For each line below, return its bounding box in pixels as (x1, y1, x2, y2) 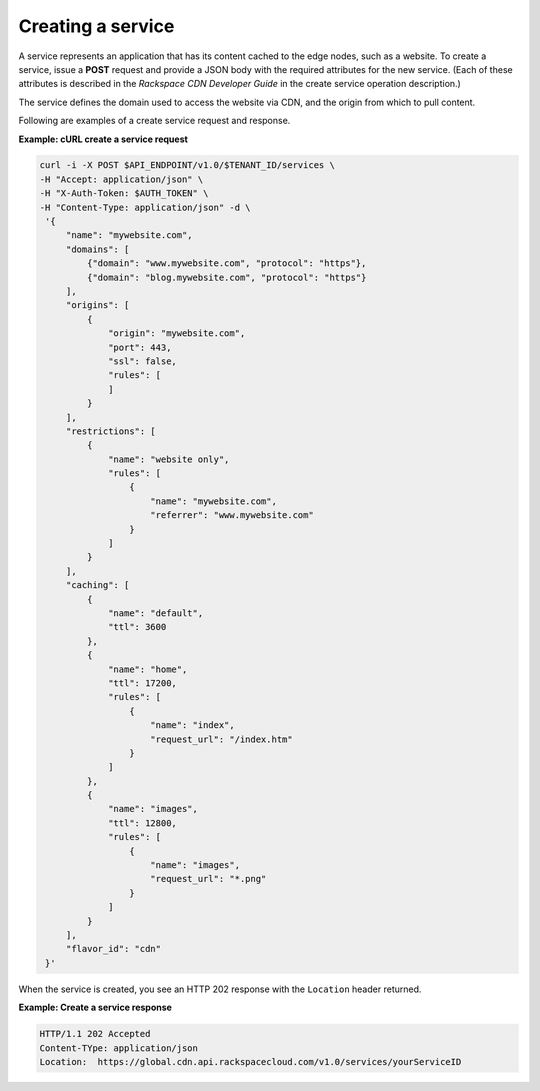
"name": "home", (108, 663, 188, 675)
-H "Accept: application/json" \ (39, 173, 204, 185)
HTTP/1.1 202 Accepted (39, 1028, 151, 1040)
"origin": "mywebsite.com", (108, 328, 246, 339)
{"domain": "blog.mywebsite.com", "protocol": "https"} (86, 271, 367, 283)
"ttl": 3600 (108, 621, 167, 633)
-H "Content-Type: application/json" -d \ (39, 201, 251, 213)
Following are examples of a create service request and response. (18, 115, 291, 127)
